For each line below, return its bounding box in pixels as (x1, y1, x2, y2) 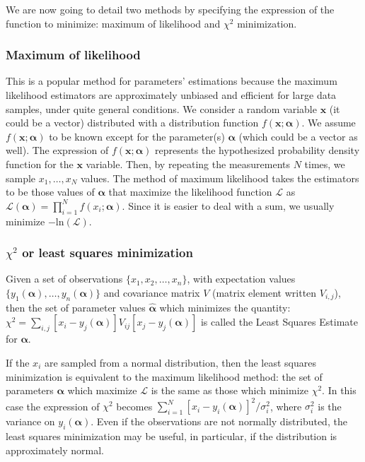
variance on (6, 414, 55, 429)
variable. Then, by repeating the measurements (86, 156, 290, 171)
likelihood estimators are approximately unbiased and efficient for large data (6, 88, 337, 102)
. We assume (301, 115, 356, 130)
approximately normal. (6, 442, 104, 457)
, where (270, 398, 302, 413)
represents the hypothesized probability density (155, 143, 360, 158)
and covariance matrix (103, 285, 200, 300)
